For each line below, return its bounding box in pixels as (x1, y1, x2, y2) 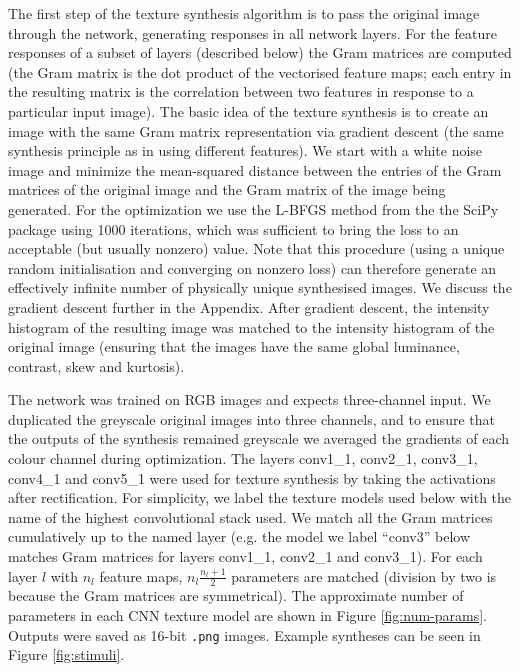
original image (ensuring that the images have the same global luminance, (8, 336, 460, 357)
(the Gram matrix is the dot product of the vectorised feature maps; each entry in (8, 61, 512, 82)
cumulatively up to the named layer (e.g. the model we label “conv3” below (8, 526, 470, 547)
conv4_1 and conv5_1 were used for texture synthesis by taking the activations (8, 467, 496, 488)
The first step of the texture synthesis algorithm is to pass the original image (8, 3, 480, 23)
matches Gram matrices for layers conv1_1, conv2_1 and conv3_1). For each (8, 546, 483, 567)
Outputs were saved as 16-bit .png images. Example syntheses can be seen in (8, 624, 481, 645)
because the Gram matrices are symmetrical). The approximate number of (8, 585, 464, 606)
